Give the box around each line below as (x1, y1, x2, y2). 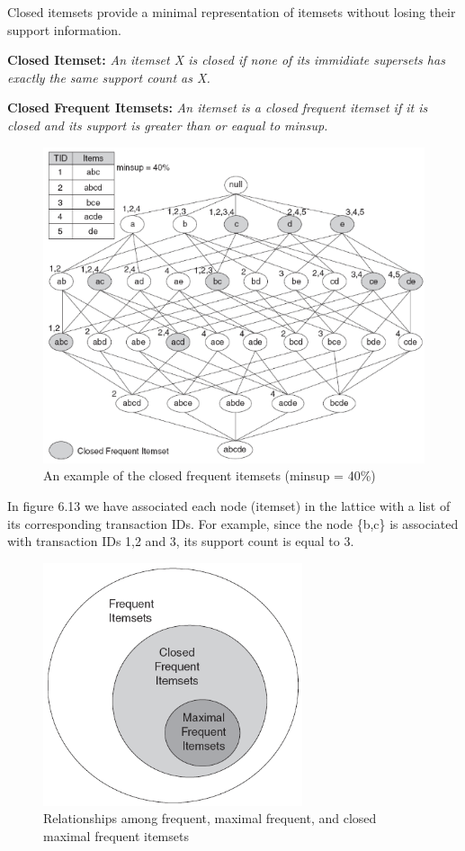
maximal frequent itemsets (43, 826, 189, 845)
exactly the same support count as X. (7, 67, 210, 86)
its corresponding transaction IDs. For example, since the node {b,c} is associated (7, 514, 459, 533)
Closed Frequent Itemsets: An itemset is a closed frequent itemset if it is (7, 98, 428, 117)
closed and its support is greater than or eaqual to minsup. (7, 115, 328, 134)
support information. (7, 20, 121, 39)
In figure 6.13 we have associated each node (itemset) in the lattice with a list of (7, 497, 451, 515)
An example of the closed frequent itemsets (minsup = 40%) (43, 466, 376, 485)
